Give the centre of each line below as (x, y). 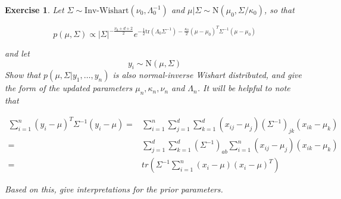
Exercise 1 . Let (35, 10)
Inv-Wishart (107, 11)
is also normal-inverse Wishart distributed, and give (207, 75)
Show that (23, 75)
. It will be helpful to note (244, 88)
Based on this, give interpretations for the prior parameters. (114, 189)
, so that (279, 10)
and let (17, 53)
